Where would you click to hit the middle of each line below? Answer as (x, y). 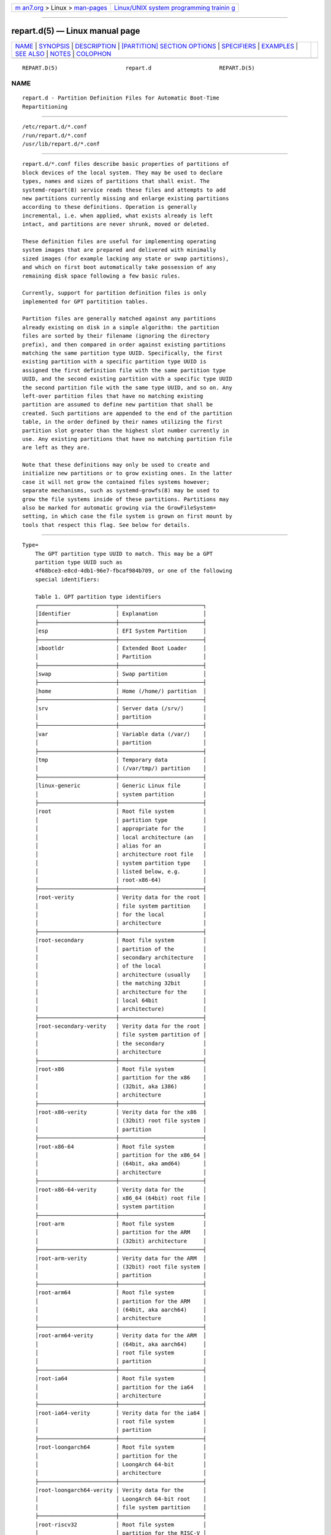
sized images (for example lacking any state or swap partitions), (126, 258)
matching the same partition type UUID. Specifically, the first (123, 353)
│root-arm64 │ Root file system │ (120, 1293)
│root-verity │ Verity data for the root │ (120, 897)
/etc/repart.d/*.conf (55, 127)
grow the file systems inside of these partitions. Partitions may (126, 499)
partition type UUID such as (78, 562)
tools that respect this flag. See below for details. (106, 525)
